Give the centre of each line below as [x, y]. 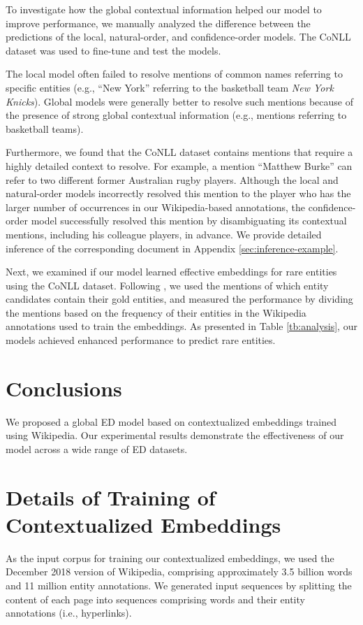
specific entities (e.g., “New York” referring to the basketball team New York [170, 87]
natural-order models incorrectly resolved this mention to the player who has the [178, 193]
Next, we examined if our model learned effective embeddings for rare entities [171, 272]
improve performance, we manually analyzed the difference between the [158, 23]
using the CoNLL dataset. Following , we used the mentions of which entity [167, 285]
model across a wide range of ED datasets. [97, 448]
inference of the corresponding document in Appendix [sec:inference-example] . [172, 248]
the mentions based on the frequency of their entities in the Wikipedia [156, 312]
